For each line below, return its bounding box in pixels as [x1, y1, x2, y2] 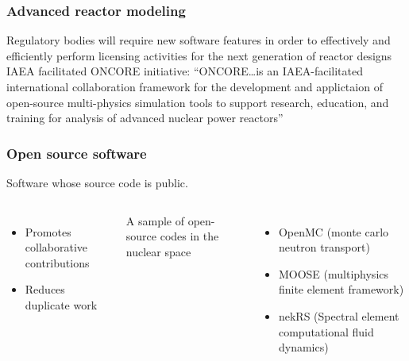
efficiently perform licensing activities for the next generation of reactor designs [6, 47, 392, 63]
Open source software [6, 143, 147, 163]
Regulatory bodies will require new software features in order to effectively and [6, 32, 391, 48]
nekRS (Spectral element [278, 307, 399, 324]
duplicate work [25, 296, 98, 313]
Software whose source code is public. [6, 175, 188, 190]
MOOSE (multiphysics [278, 265, 389, 282]
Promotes [25, 223, 71, 240]
